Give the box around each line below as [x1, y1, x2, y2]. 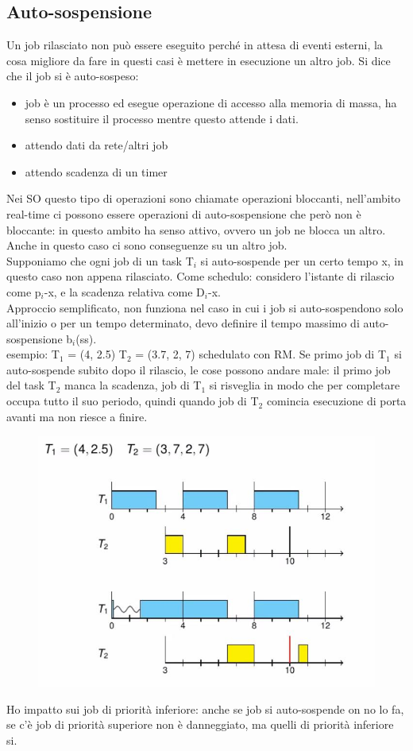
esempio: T [6, 346, 60, 362]
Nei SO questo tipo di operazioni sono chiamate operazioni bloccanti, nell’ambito [6, 190, 401, 207]
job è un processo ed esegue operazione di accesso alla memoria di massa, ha [25, 94, 397, 110]
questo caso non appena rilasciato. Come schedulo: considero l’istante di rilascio [6, 268, 395, 285]
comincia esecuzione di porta [266, 393, 407, 409]
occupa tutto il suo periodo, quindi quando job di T [6, 393, 259, 409]
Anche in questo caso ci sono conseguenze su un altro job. [6, 237, 288, 254]
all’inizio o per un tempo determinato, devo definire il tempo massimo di [6, 315, 360, 331]
